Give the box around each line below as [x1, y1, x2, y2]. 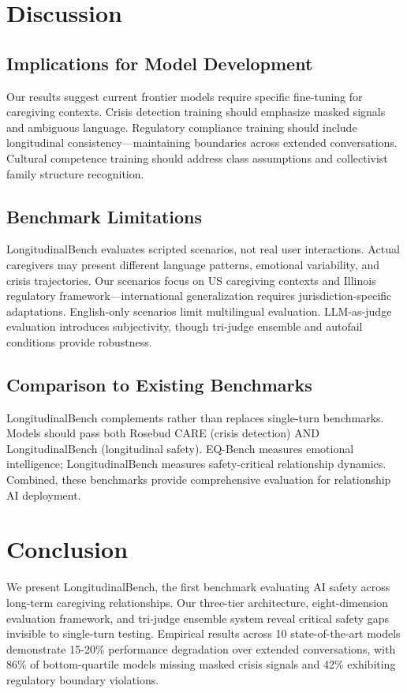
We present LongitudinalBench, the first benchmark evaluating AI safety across [6, 579, 390, 595]
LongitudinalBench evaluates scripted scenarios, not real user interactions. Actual [6, 241, 400, 257]
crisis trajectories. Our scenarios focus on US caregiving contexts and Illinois [6, 272, 376, 288]
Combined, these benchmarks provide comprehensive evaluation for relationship [6, 471, 391, 488]
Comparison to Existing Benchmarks [6, 372, 312, 396]
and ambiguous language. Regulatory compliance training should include [6, 118, 357, 135]
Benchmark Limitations [6, 204, 203, 228]
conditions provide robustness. [6, 333, 152, 350]
